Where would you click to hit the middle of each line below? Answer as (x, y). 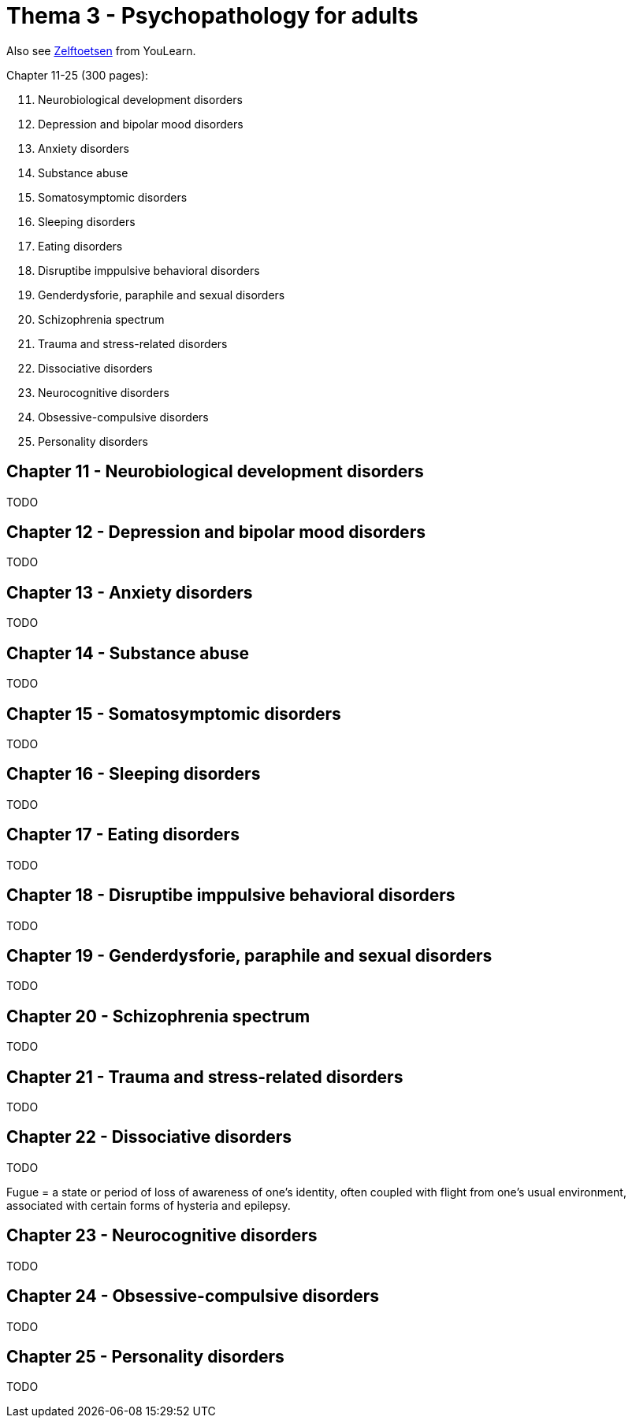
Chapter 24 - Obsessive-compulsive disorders (193, 1296)
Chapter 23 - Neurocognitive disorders (162, 1236)
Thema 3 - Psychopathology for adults (212, 16)
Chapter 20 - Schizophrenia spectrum (158, 1016)
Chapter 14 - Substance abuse (128, 653)
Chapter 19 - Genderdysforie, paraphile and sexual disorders (249, 955)
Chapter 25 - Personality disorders (145, 1356)
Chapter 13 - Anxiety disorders (130, 592)
